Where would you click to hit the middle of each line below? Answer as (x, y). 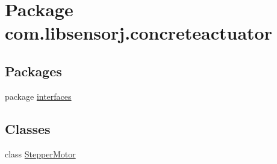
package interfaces (38, 96)
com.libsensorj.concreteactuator (138, 33)
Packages (33, 71)
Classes (28, 128)
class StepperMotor (40, 153)
